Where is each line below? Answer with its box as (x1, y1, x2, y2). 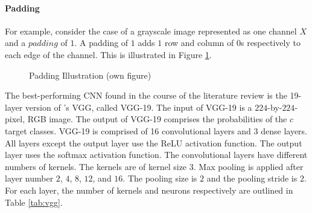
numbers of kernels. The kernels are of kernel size (5, 160, 187, 172)
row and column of (164, 36, 234, 49)
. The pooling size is (123, 172, 197, 185)
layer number (5, 172, 54, 185)
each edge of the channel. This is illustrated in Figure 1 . (5, 48, 212, 61)
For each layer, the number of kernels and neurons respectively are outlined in (5, 183, 293, 196)
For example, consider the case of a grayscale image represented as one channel (5, 24, 297, 37)
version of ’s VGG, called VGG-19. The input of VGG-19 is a (25, 100, 252, 113)
